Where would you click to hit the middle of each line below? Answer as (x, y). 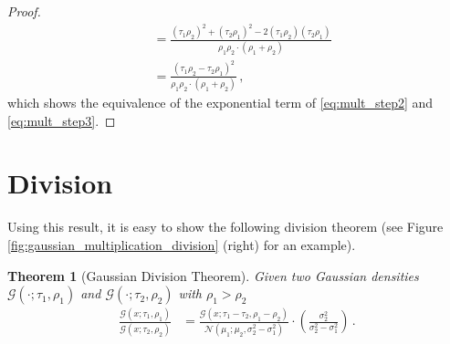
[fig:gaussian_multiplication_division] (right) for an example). (182, 244)
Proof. (24, 11)
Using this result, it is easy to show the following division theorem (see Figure (225, 227)
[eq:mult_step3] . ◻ (62, 120)
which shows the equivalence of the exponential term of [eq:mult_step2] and (220, 103)
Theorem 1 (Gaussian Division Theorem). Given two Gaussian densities (213, 275)
